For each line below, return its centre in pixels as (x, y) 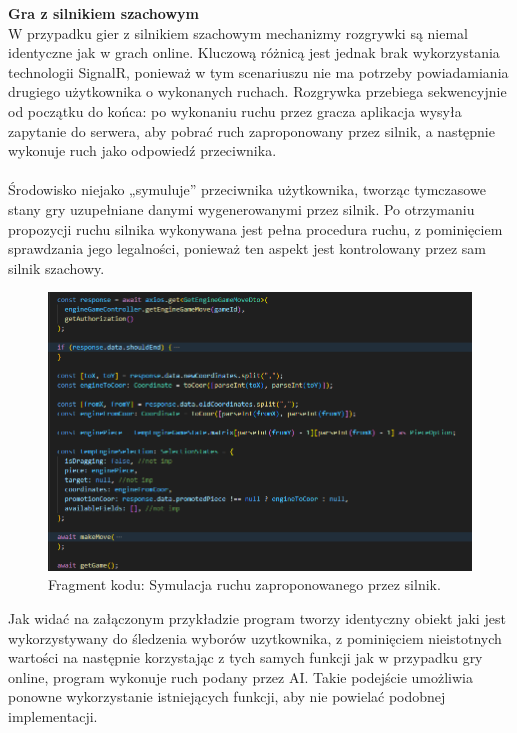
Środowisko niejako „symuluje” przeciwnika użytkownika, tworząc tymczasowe (247, 189)
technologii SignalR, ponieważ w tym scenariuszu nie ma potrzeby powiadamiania (258, 71)
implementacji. (53, 715)
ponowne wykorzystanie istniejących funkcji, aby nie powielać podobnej (227, 696)
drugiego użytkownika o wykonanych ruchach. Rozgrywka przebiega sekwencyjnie (257, 91)
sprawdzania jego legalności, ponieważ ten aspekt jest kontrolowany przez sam (247, 248)
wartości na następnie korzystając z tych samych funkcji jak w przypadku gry (245, 657)
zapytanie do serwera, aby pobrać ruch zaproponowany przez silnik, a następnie (251, 130)
